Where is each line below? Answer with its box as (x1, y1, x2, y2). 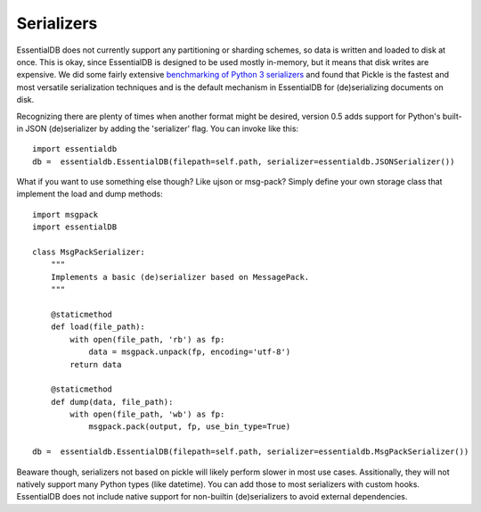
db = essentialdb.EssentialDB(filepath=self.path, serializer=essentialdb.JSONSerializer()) (32, 156, 455, 167)
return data (69, 359, 122, 369)
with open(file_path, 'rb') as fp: (69, 334, 225, 344)
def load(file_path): (50, 322, 146, 332)
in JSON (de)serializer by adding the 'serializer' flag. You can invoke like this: (16, 123, 298, 134)
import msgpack (32, 210, 99, 219)
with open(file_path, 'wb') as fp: (69, 409, 225, 419)
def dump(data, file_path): (50, 397, 174, 407)
